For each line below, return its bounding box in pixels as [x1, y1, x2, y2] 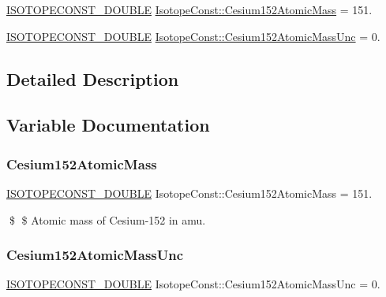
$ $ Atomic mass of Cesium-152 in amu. [9, 211, 206, 228]
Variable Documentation [6, 113, 210, 137]
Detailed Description [6, 66, 179, 91]
